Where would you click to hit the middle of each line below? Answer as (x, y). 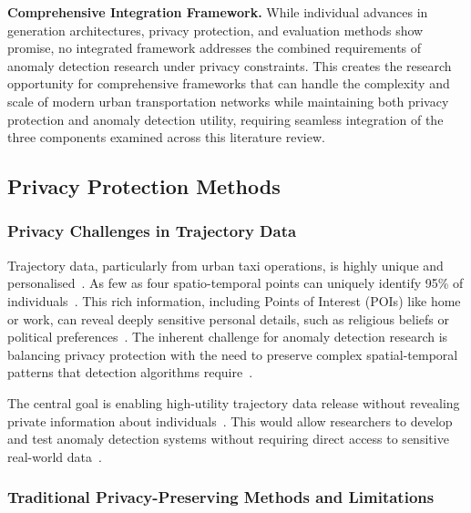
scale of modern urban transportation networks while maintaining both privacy (228, 101)
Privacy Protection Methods (144, 186)
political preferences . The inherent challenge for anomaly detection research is (228, 337)
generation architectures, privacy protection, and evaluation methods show (215, 30)
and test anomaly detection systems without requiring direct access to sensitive (228, 439)
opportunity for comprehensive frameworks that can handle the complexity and (229, 83)
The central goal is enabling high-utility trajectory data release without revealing (234, 402)
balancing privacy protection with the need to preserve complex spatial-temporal (233, 354)
